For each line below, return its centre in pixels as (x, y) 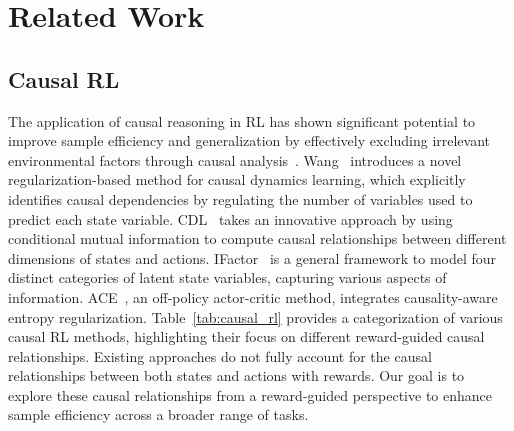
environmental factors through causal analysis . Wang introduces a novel (235, 159)
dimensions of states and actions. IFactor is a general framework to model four (252, 257)
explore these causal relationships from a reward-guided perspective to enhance (250, 394)
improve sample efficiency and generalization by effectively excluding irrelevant (249, 140)
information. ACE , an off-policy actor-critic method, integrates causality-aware (253, 296)
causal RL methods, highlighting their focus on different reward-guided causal (246, 336)
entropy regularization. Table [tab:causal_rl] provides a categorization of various (255, 316)
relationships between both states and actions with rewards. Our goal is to (236, 375)
